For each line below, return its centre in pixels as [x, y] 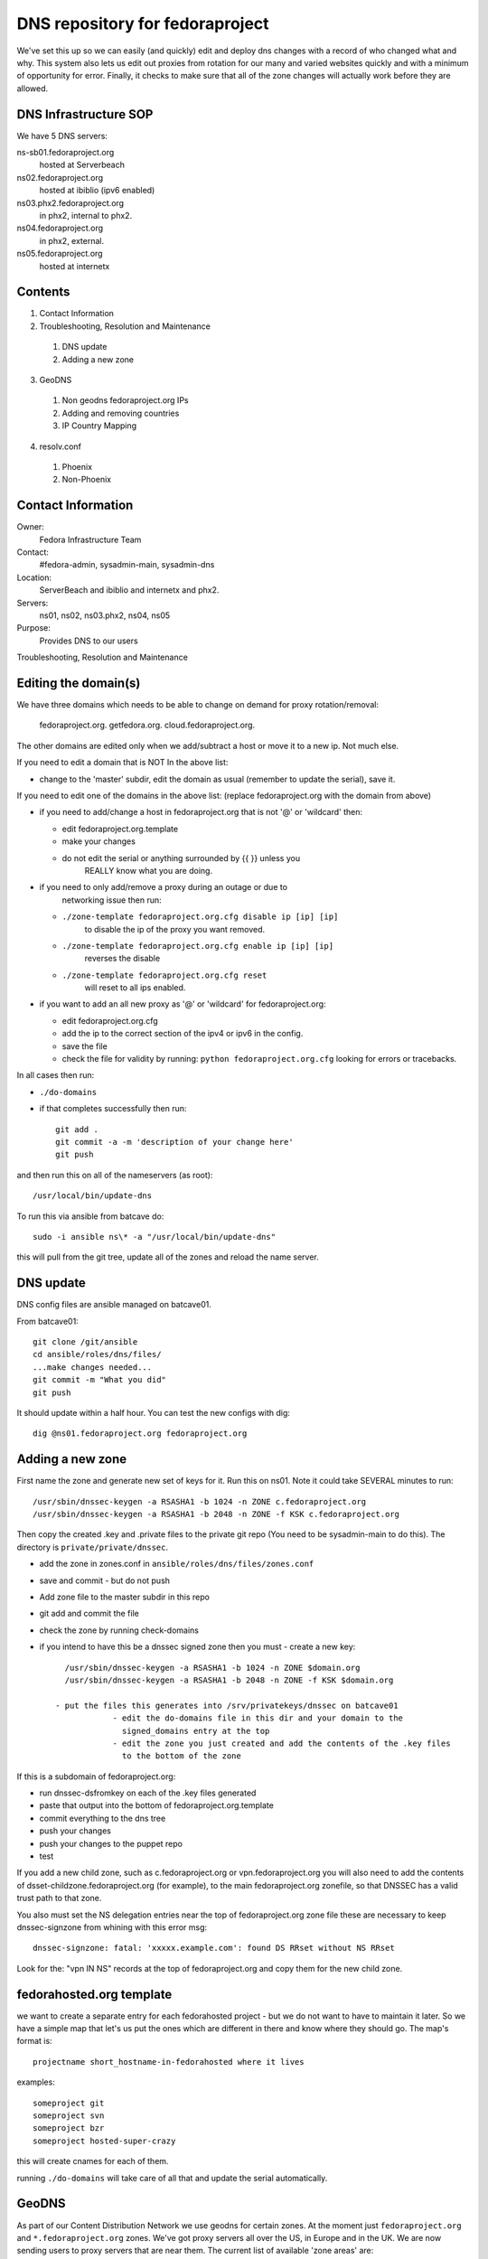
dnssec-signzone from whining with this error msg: [112, 1927]
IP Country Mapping [99, 426]
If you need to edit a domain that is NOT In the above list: [122, 763]
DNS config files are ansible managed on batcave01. [114, 1305]
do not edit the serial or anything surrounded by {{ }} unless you [181, 858]
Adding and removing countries [121, 413]
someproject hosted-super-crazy [104, 2141]
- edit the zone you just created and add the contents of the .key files [282, 1743]
